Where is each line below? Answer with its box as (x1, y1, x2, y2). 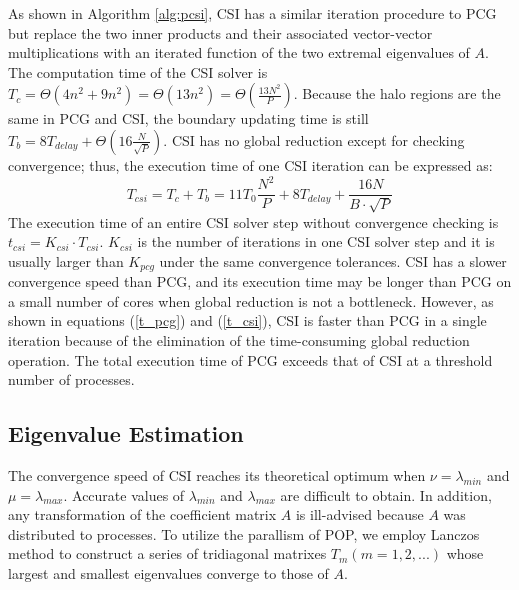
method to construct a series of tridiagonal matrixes (8, 543, 327, 564)
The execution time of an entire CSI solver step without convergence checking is (8, 211, 499, 232)
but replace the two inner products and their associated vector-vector (8, 22, 433, 43)
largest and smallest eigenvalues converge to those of (8, 562, 329, 583)
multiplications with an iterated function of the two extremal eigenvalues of (8, 42, 470, 63)
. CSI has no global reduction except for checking (163, 129, 465, 150)
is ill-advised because (295, 504, 424, 525)
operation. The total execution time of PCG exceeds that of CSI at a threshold (8, 349, 493, 370)
